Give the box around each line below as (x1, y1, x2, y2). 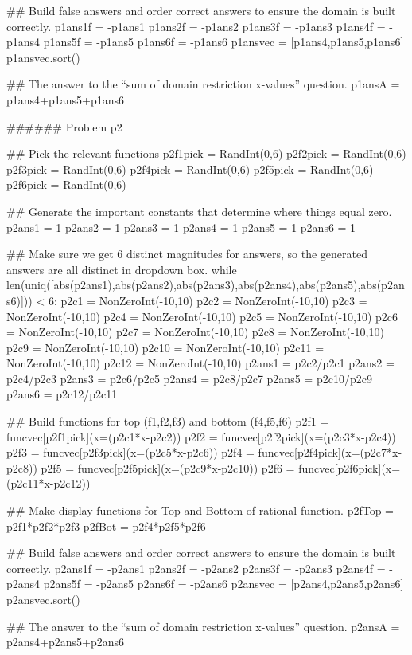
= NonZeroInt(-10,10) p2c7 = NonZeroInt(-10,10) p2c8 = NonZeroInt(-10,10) (6, 324, 384, 340)
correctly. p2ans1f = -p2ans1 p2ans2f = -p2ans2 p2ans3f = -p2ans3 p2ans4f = (6, 559, 386, 576)
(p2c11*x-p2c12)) (6, 475, 91, 492)
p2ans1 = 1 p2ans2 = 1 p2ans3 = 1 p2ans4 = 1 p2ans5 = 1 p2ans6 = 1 (6, 218, 356, 235)
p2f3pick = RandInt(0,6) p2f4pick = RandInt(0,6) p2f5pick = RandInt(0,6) (6, 160, 374, 177)
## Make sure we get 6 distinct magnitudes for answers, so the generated (6, 245, 367, 262)
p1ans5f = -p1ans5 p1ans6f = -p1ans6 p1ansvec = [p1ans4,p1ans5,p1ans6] (43, 33, 404, 50)
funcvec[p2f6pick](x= (298, 459, 401, 476)
